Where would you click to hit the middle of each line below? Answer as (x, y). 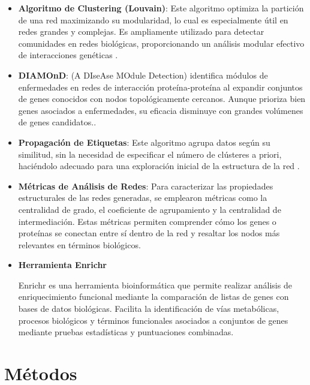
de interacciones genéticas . (68, 55)
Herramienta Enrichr (62, 265)
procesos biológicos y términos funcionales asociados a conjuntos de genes (153, 320)
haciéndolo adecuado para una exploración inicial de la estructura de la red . (159, 166)
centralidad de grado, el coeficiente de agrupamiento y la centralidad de (150, 209)
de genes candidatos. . (57, 122)
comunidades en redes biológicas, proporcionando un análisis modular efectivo (161, 43)
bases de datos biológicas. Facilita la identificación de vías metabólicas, (149, 309)
